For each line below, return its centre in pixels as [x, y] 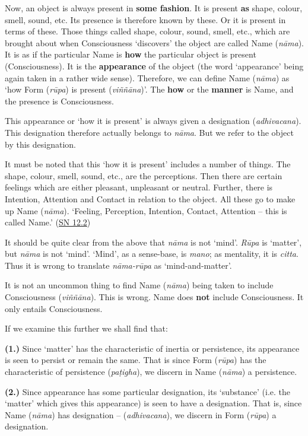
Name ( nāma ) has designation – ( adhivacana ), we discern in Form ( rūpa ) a [141, 414]
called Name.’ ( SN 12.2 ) [48, 222]
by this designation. [40, 144]
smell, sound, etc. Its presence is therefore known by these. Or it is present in [145, 19]
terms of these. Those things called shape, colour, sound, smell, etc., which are [147, 31]
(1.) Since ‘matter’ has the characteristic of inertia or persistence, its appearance [152, 348]
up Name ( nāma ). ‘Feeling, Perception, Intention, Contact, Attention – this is [146, 210]
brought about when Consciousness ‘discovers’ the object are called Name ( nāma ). [154, 42]
